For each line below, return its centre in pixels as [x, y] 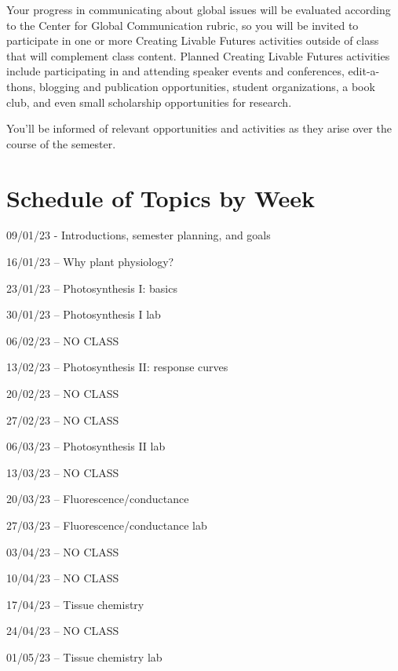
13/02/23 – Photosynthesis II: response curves [117, 367]
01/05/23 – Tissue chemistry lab [84, 656]
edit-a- [364, 71]
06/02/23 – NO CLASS [63, 340]
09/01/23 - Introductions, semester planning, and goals [139, 235]
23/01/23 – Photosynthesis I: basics [92, 288]
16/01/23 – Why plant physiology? [90, 262]
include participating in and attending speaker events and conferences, [175, 71]
